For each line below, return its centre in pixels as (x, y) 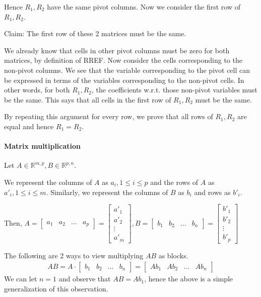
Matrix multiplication (43, 146)
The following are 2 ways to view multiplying (74, 255)
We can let (21, 279)
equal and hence (29, 126)
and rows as (212, 192)
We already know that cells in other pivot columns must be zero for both (117, 50)
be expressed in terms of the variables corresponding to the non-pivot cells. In (124, 80)
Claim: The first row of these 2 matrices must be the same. (95, 33)
